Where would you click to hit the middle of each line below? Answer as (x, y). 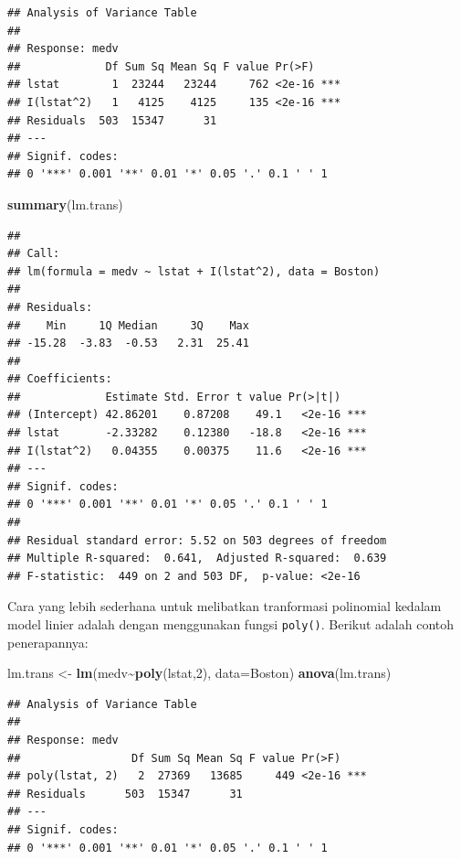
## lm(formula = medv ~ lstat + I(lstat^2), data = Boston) (194, 271)
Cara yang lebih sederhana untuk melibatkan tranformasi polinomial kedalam (225, 606)
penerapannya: (48, 642)
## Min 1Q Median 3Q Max (128, 325)
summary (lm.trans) (65, 204)
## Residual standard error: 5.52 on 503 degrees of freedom (197, 540)
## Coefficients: (60, 379)
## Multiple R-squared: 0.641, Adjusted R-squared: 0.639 (197, 558)
